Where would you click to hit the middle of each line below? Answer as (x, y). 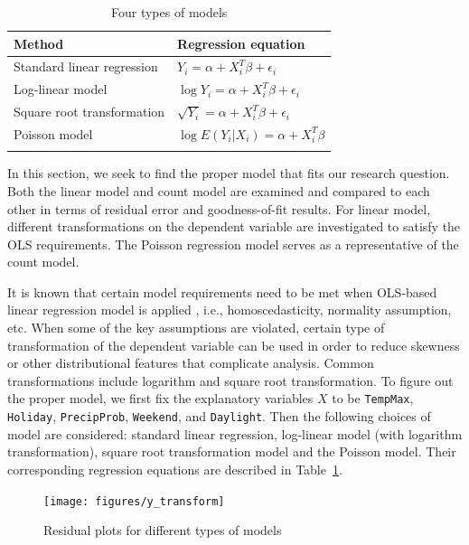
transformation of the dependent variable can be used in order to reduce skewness (234, 345)
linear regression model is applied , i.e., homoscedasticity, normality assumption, (230, 310)
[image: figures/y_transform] (134, 501)
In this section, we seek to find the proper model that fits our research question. (229, 173)
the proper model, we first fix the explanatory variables (160, 398)
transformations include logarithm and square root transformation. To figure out (230, 380)
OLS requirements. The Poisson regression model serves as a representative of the (233, 244)
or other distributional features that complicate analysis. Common (191, 363)
